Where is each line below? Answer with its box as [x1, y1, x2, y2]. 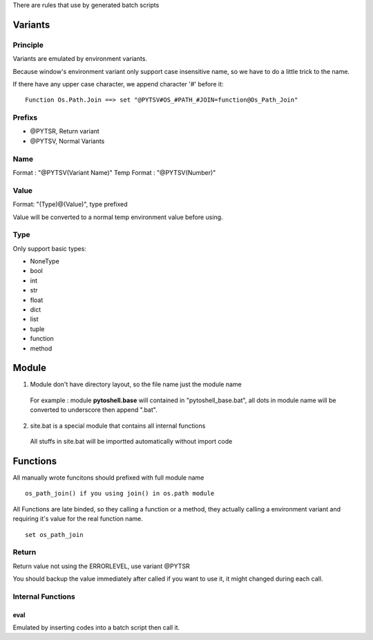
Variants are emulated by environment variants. [12, 55, 148, 63]
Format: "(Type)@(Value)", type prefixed [12, 200, 128, 209]
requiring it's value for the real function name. [12, 515, 143, 523]
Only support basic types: [12, 244, 86, 252]
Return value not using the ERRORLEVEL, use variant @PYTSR [12, 562, 190, 570]
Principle [12, 40, 44, 50]
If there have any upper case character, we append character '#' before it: [12, 79, 224, 88]
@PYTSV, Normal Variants [30, 137, 105, 145]
